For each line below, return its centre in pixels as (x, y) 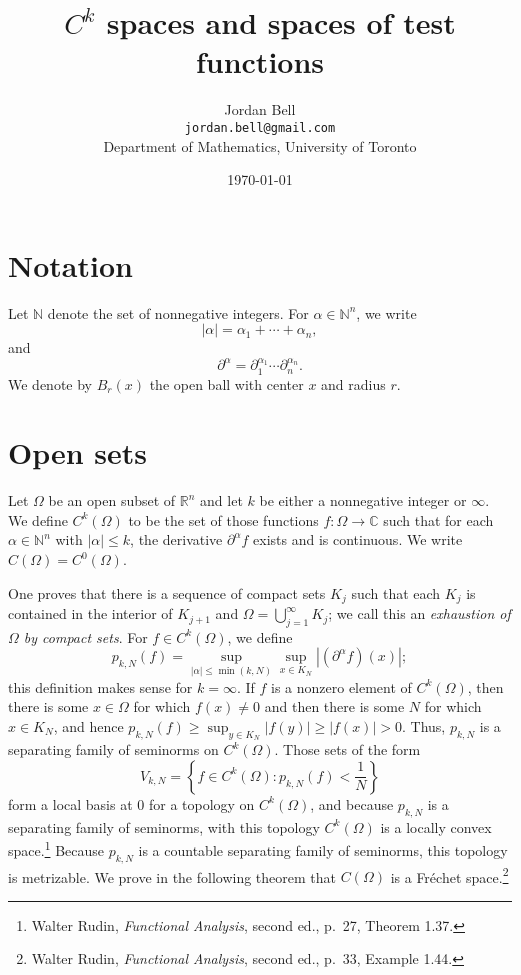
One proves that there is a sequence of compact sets (167, 592)
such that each (396, 592)
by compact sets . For (85, 636)
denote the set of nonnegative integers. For (178, 312)
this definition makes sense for (100, 686)
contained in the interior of (90, 613)
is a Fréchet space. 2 (449, 875)
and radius (353, 383)
